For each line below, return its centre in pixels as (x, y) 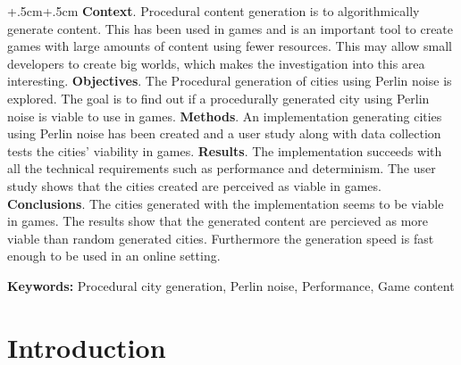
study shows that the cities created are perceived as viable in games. (194, 185)
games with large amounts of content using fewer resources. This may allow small (230, 46)
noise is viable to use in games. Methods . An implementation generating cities (225, 116)
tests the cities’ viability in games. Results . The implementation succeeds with (225, 150)
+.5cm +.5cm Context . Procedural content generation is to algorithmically (214, 11)
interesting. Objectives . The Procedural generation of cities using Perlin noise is (230, 81)
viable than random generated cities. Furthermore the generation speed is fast (221, 238)
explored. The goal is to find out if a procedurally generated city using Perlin (218, 98)
